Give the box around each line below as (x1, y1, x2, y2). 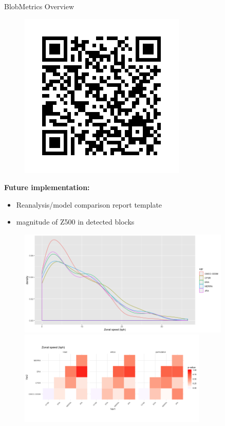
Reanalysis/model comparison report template (16, 199, 162, 210)
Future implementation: (4, 182, 90, 193)
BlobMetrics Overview (4, 1, 74, 11)
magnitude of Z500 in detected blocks (16, 216, 135, 227)
